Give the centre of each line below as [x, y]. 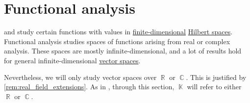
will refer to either [214, 87]
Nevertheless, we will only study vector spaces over [80, 77]
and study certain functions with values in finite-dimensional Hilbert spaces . [118, 32]
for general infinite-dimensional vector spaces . [72, 60]
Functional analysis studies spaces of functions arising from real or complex [117, 41]
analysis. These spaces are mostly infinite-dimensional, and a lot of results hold [123, 51]
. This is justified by [216, 77]
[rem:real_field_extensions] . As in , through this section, [89, 87]
